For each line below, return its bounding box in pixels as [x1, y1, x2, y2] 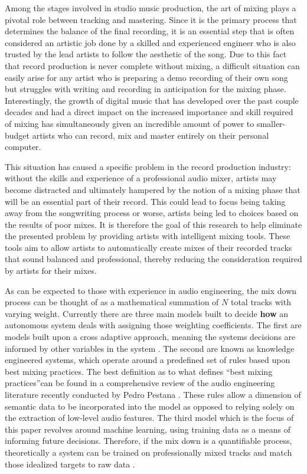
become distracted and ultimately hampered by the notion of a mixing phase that [5, 183, 301, 195]
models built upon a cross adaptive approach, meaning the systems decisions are [5, 331, 296, 343]
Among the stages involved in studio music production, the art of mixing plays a [5, 2, 296, 14]
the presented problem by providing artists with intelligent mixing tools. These [5, 230, 290, 242]
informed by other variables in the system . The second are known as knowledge [5, 342, 295, 354]
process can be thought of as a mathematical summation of [5, 296, 219, 308]
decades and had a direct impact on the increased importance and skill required [5, 106, 293, 118]
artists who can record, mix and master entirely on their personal [32, 129, 269, 141]
